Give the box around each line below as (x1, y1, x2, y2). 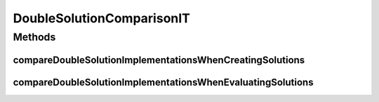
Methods (13, 31, 56, 43)
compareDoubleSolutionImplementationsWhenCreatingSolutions (13, 54, 305, 66)
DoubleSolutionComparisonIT (13, 10, 191, 26)
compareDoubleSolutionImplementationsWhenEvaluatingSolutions (13, 76, 314, 88)
